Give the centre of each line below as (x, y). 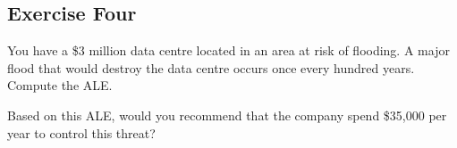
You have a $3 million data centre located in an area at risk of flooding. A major (228, 50)
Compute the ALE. (60, 85)
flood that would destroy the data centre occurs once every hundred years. (211, 67)
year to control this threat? (81, 132)
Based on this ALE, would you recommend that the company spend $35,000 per (227, 115)
